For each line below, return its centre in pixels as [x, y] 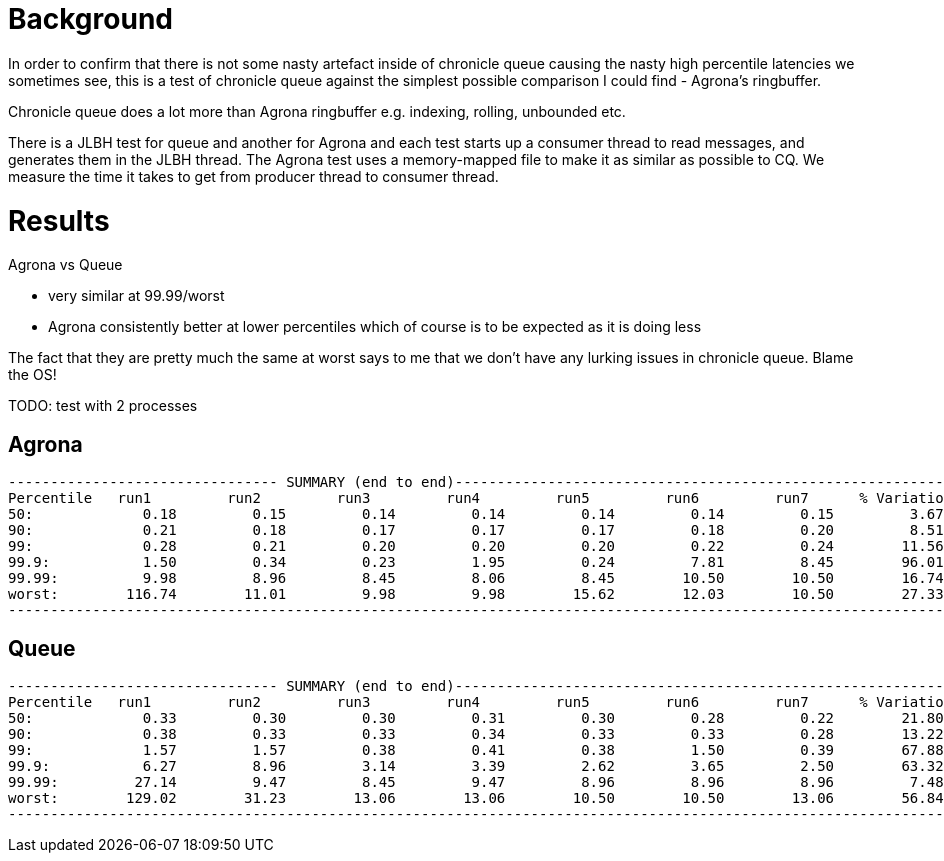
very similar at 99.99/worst [136, 296]
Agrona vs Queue [65, 265]
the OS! [32, 375]
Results [59, 220]
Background [90, 19]
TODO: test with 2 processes [103, 406]
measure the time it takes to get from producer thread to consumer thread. [253, 176]
